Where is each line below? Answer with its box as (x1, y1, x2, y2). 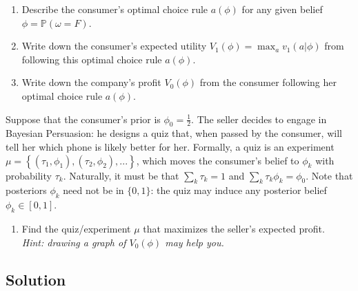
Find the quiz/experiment (21, 221, 131, 235)
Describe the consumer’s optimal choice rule (21, 2, 208, 16)
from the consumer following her (199, 75, 337, 89)
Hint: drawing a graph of (21, 235, 126, 249)
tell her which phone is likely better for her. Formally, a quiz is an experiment (6, 139, 335, 153)
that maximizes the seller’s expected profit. (143, 221, 325, 235)
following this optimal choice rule (21, 52, 162, 66)
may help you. (165, 235, 224, 249)
